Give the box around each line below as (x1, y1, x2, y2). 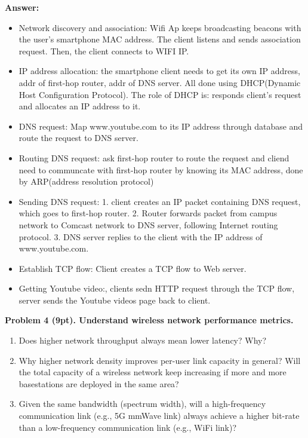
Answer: (5, 1, 39, 13)
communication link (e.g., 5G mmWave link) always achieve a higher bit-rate (19, 409, 300, 422)
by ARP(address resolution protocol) (19, 175, 154, 188)
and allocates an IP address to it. (19, 100, 141, 112)
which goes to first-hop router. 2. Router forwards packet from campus (19, 207, 278, 219)
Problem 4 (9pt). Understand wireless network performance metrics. (5, 314, 294, 326)
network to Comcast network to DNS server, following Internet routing (19, 218, 278, 231)
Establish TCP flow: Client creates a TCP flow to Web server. (19, 262, 247, 274)
